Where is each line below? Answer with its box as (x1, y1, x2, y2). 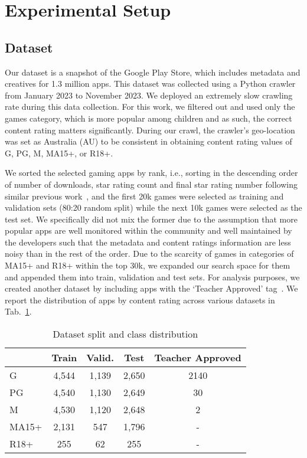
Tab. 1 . (5, 305, 32, 318)
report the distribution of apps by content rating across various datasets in (5, 293, 275, 306)
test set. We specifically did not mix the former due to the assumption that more (5, 212, 298, 225)
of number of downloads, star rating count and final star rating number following (5, 178, 298, 190)
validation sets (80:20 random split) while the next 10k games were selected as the (5, 201, 302, 214)
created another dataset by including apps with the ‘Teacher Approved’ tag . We (5, 282, 298, 295)
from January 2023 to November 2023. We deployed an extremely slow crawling (5, 89, 293, 101)
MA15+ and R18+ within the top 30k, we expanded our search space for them (5, 259, 290, 271)
